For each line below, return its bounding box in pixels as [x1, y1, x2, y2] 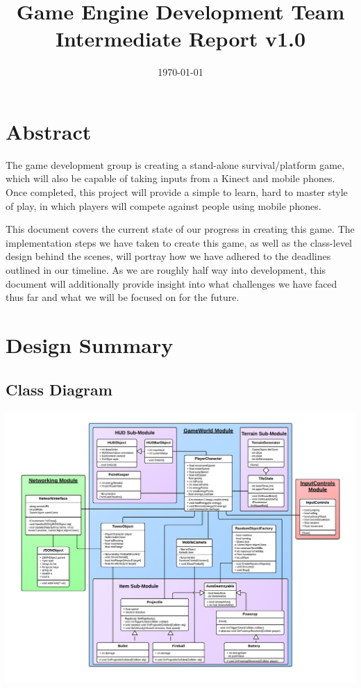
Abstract [6, 117, 92, 145]
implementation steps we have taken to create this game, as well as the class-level [6, 235, 352, 249]
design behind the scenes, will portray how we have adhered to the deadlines [6, 249, 331, 263]
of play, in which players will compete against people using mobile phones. [6, 198, 321, 213]
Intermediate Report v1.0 [55, 24, 306, 53]
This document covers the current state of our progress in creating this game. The [6, 222, 355, 236]
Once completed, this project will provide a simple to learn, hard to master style [6, 185, 348, 199]
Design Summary [6, 330, 174, 359]
